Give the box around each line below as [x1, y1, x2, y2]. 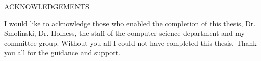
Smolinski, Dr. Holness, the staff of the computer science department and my [4, 28, 245, 38]
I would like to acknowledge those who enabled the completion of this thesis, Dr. [4, 18, 256, 28]
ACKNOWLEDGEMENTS [4, 1, 89, 11]
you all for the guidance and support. [4, 47, 121, 58]
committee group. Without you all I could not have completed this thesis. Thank [4, 37, 257, 48]
